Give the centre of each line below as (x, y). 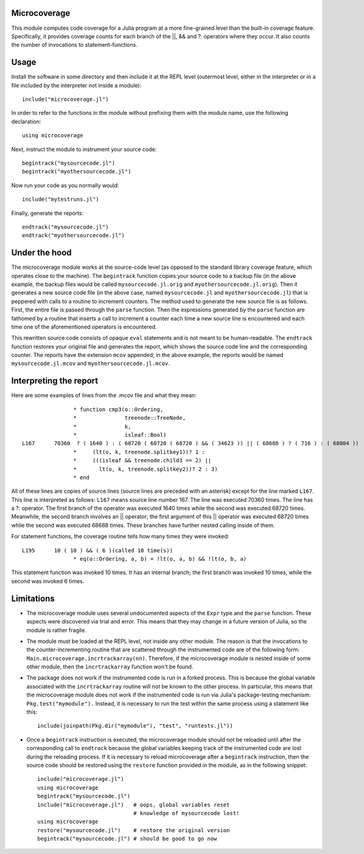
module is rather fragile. (56, 630)
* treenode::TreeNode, (129, 418)
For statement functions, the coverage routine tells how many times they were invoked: (120, 536)
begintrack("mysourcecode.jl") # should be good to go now (127, 839)
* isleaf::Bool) (120, 435)
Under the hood (42, 253)
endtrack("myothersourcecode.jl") (73, 235)
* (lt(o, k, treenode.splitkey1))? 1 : (139, 452)
